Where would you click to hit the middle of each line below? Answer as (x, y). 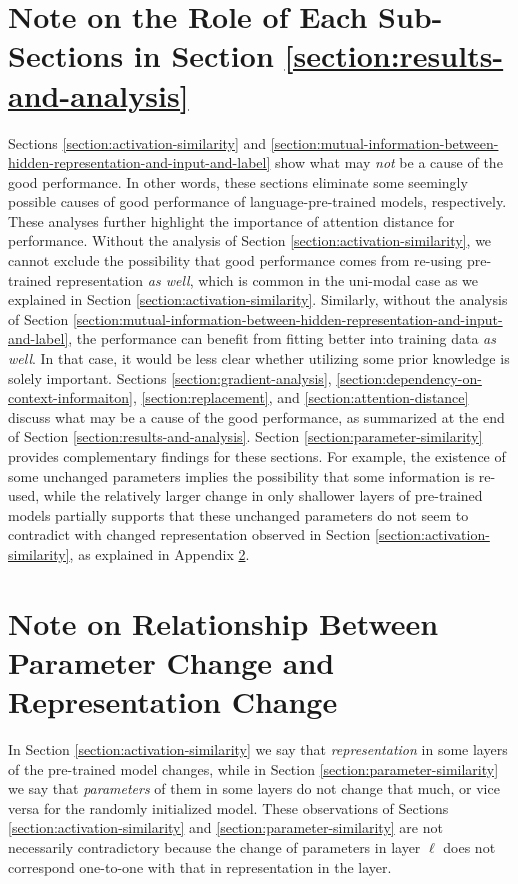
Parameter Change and (171, 661)
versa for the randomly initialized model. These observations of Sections (228, 807)
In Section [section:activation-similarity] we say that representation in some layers (258, 749)
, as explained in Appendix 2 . (159, 553)
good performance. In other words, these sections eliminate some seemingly (238, 181)
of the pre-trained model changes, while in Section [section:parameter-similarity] (253, 768)
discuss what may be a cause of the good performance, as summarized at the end (256, 416)
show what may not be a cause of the (389, 162)
